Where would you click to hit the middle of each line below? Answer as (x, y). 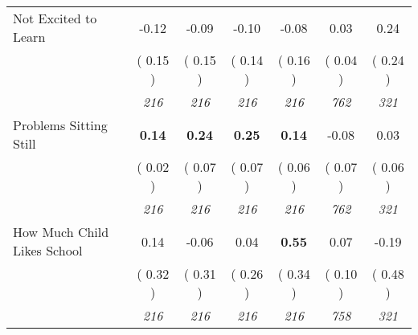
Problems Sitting (60, 125)
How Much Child (61, 232)
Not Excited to (55, 18)
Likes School (48, 250)
